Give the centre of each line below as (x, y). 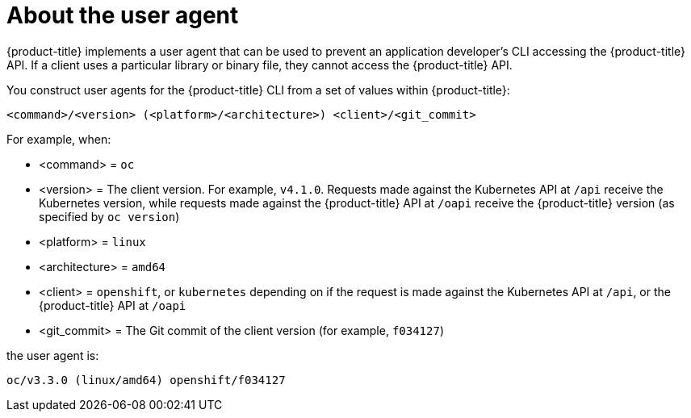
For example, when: (59, 139)
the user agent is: (53, 355)
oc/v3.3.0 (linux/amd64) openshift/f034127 (146, 380)
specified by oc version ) (109, 216)
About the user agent (123, 15)
